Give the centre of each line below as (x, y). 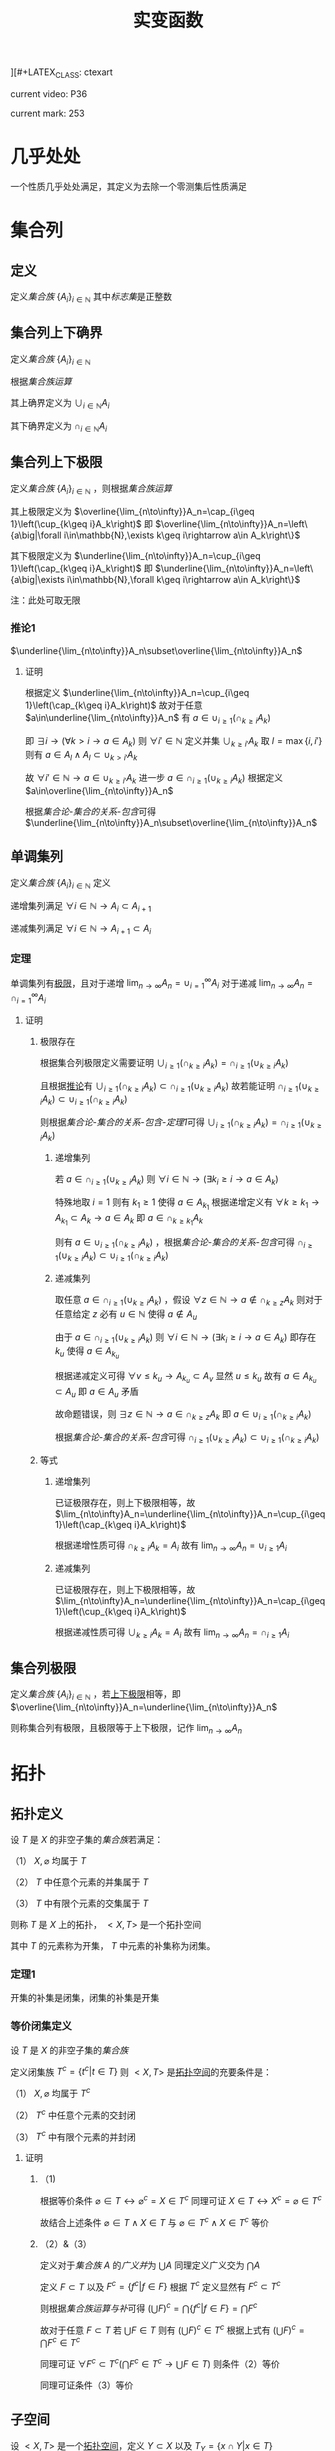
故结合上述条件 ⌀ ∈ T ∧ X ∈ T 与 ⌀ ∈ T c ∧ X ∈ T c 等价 (154, 2221)
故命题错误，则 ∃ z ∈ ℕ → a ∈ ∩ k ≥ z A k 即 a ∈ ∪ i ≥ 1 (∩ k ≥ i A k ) (183, 1415)
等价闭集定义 (41, 2026)
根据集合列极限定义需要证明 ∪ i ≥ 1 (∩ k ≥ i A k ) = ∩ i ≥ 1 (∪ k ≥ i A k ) (164, 1064)
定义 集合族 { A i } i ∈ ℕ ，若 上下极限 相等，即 (96, 1695)
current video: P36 (49, 93)
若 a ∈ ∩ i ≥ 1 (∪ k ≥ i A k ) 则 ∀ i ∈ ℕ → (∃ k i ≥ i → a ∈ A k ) (166, 1180)
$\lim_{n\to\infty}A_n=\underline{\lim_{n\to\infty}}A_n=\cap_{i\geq (190, 1600)
